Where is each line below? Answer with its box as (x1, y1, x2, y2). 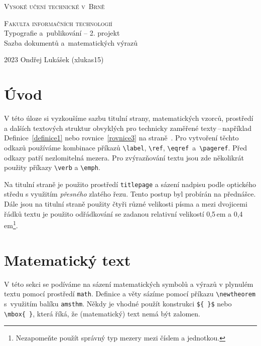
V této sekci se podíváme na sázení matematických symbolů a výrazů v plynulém (4, 278, 253, 289)
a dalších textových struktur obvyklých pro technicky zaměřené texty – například (4, 122, 252, 133)
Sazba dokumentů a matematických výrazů (4, 37, 138, 48)
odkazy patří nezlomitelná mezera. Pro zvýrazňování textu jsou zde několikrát (4, 152, 244, 162)
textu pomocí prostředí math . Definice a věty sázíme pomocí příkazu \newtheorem (4, 288, 256, 299)
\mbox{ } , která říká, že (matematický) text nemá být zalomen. (4, 308, 200, 318)
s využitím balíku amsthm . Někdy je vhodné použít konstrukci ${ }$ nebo (4, 298, 232, 308)
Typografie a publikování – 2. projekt (4, 28, 120, 38)
